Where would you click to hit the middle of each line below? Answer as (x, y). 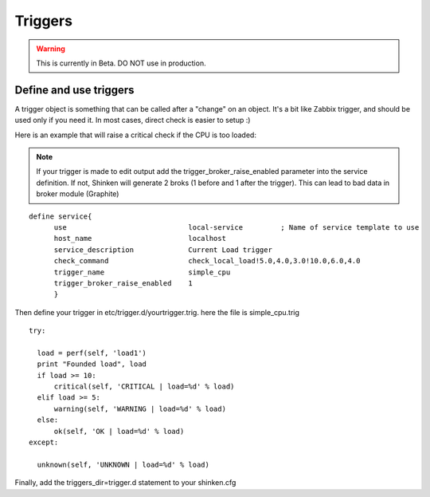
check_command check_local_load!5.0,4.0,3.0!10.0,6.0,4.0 (207, 261)
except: (44, 442)
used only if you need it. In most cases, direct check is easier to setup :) (133, 120)
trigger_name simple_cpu (142, 272)
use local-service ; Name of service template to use (236, 227)
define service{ (61, 216)
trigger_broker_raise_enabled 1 (123, 283)
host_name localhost (140, 239)
